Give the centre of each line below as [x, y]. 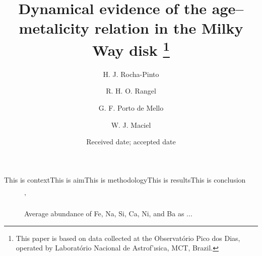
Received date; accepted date [131, 142]
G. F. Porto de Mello [131, 108]
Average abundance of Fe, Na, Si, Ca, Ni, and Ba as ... [108, 213]
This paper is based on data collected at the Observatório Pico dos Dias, [128, 238]
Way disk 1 [131, 49]
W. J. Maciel [131, 124]
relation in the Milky [169, 28]
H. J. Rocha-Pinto [131, 74]
